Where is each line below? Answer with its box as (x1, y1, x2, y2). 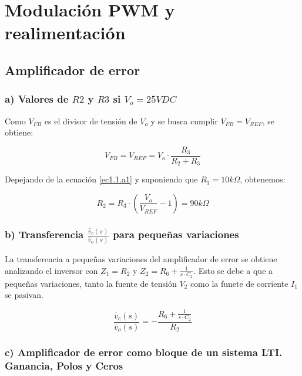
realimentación (5, 21, 126, 45)
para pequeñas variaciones (113, 226, 239, 241)
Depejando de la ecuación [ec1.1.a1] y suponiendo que (5, 173, 198, 185)
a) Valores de (5, 92, 69, 106)
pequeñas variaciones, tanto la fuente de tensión (5, 277, 177, 289)
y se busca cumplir (150, 114, 218, 127)
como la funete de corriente (190, 277, 288, 289)
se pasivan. (5, 289, 43, 301)
